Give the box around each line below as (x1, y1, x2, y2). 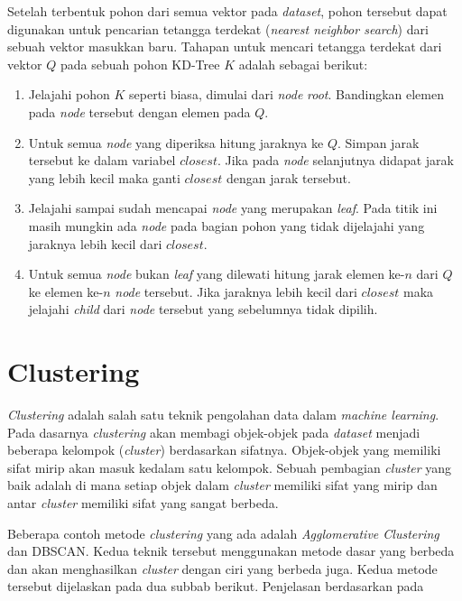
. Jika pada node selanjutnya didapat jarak (217, 151, 454, 170)
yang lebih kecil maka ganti (28, 168, 180, 187)
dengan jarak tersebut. (226, 168, 351, 187)
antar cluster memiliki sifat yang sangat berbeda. (7, 494, 279, 512)
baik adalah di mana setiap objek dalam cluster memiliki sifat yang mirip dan (7, 476, 438, 495)
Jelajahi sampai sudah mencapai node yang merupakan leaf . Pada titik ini (28, 199, 438, 217)
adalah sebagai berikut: (238, 54, 368, 73)
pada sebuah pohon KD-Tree (60, 54, 220, 73)
